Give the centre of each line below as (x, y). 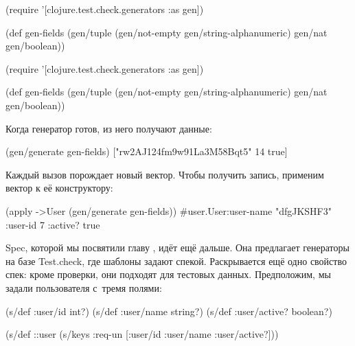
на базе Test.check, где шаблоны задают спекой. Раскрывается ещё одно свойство (176, 261)
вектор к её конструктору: (59, 188)
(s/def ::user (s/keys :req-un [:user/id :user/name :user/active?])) (142, 334)
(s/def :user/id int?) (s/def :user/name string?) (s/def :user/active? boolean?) (169, 311)
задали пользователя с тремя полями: (84, 287)
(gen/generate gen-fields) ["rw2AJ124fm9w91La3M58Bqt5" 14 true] (147, 151)
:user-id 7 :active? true (53, 224)
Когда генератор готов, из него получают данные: (109, 128)
